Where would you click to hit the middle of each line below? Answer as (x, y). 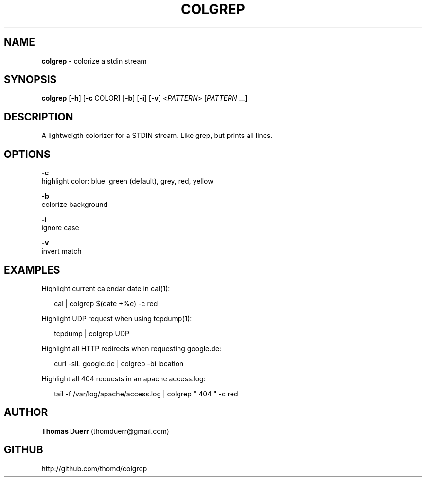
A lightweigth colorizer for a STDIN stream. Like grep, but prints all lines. (157, 136)
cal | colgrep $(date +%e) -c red (106, 303)
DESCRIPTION (39, 117)
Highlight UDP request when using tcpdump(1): (117, 318)
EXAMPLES (32, 270)
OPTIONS (27, 154)
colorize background (75, 205)
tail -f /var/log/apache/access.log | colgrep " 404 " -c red (146, 394)
